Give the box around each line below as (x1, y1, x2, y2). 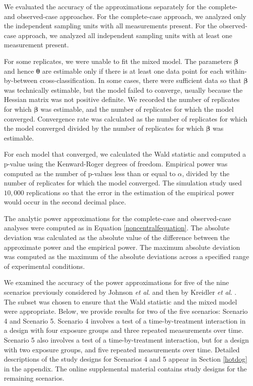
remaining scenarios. (4, 373, 64, 383)
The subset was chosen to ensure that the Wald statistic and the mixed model (4, 296, 237, 306)
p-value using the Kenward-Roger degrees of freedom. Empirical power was (4, 158, 228, 168)
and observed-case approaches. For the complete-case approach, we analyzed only (4, 11, 247, 21)
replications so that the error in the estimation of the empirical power (26, 187, 234, 197)
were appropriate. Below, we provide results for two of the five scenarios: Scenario (4, 306, 248, 316)
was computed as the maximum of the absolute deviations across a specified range (4, 251, 250, 262)
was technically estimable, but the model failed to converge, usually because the (4, 84, 243, 95)
